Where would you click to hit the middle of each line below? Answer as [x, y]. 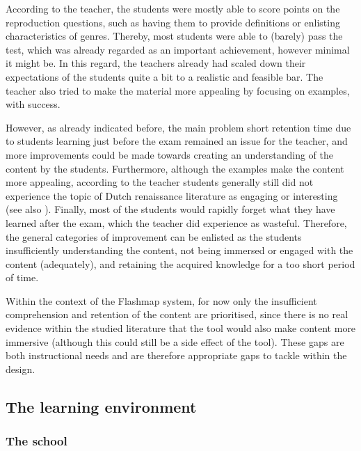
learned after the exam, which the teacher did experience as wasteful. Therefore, [176, 222]
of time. [22, 277]
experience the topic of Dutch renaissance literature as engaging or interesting [172, 195]
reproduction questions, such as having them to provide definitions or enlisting [173, 22]
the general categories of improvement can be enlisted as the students [154, 236]
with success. [33, 104]
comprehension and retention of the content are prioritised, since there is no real [177, 314]
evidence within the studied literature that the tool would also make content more [181, 328]
